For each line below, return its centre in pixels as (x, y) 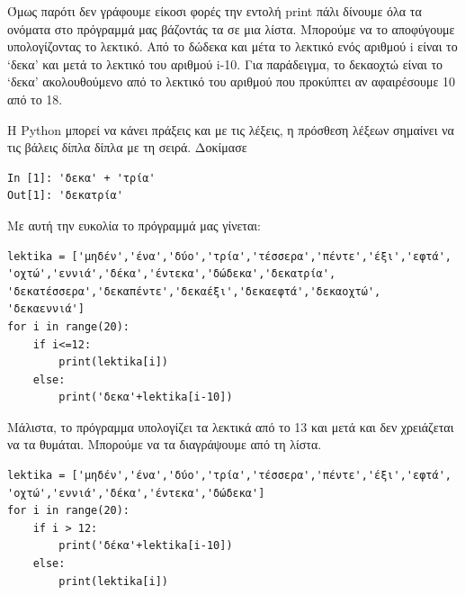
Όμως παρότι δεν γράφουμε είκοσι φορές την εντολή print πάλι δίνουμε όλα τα (215, 11)
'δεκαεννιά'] (46, 309)
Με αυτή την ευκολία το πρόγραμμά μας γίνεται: (134, 225)
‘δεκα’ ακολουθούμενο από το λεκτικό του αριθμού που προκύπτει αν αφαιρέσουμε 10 (231, 81)
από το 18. (35, 99)
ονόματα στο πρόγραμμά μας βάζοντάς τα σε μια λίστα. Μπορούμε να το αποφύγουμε (231, 28)
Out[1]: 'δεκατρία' (65, 196)
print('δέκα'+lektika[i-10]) (146, 546)
